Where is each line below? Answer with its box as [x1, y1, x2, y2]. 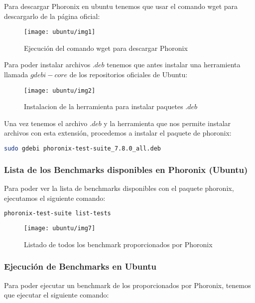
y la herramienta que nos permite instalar [104, 118, 231, 128]
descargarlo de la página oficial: [4, 10, 100, 21]
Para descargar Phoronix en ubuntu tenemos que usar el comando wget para [4, 1, 238, 11]
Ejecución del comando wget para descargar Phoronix [24, 42, 188, 53]
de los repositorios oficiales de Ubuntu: [69, 69, 188, 80]
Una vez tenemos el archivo [4, 118, 88, 128]
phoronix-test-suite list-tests [4, 210, 111, 217]
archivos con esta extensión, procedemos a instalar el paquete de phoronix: [4, 128, 232, 138]
